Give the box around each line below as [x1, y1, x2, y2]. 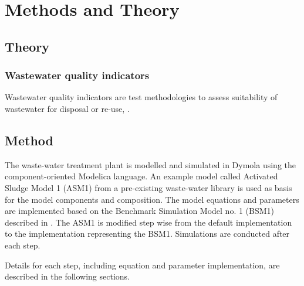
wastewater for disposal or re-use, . [5, 102, 130, 114]
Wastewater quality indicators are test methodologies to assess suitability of [5, 91, 278, 103]
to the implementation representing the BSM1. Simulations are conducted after [5, 227, 290, 240]
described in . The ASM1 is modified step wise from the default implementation [5, 216, 292, 228]
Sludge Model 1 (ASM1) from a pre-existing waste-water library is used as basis [5, 181, 292, 193]
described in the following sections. [5, 270, 130, 282]
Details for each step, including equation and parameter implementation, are [5, 258, 280, 271]
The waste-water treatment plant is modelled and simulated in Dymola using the [5, 158, 296, 171]
